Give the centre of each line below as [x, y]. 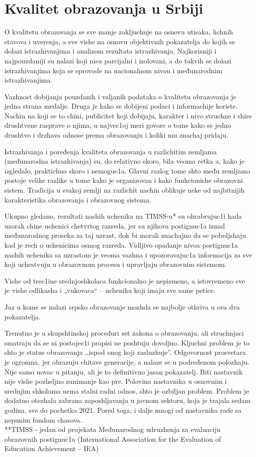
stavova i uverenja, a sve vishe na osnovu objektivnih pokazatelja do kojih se [120, 41]
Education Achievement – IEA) [52, 448]
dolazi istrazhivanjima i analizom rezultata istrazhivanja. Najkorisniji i [111, 51]
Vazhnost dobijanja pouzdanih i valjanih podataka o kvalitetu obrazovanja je [120, 96]
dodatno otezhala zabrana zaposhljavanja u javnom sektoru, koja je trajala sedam [128, 400]
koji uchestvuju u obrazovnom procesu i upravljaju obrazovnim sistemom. [116, 264]
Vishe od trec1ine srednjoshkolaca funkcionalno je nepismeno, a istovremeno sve [125, 280]
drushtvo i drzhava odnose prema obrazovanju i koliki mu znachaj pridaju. [116, 135]
